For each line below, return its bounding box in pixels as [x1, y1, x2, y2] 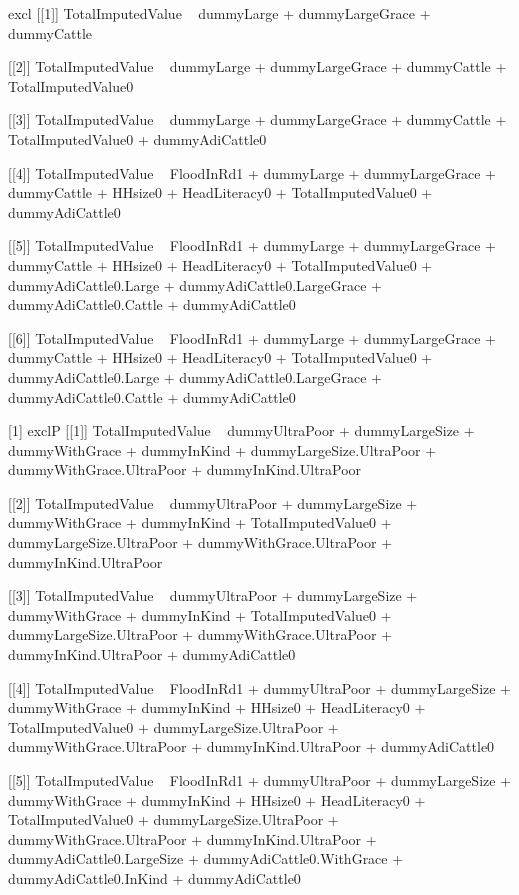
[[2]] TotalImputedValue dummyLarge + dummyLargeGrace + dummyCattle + [8, 56, 507, 77]
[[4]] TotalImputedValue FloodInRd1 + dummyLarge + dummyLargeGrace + [8, 162, 496, 183]
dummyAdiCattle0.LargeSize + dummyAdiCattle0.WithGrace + [8, 848, 404, 869]
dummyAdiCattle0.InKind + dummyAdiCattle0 [8, 867, 301, 888]
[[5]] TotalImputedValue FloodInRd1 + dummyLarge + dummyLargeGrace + [8, 235, 496, 256]
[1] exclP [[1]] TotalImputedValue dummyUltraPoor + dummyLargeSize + [8, 420, 475, 441]
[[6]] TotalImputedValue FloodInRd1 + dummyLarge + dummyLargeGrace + [8, 327, 496, 348]
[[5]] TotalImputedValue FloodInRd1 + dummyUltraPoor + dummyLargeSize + [8, 770, 512, 790]
